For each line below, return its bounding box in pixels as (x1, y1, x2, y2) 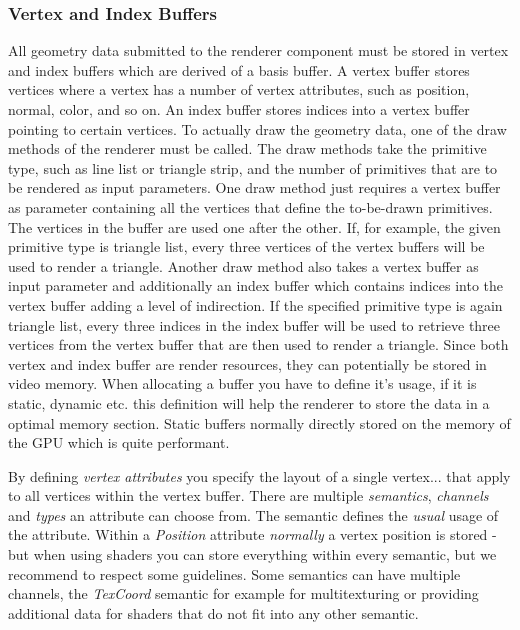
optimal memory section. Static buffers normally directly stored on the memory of (8, 412, 511, 433)
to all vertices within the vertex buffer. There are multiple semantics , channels (8, 485, 489, 506)
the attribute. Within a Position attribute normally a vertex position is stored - (8, 524, 497, 545)
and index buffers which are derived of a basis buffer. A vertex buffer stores (8, 59, 470, 80)
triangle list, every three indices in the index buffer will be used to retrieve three (8, 314, 501, 335)
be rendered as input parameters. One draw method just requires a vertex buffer (8, 177, 501, 198)
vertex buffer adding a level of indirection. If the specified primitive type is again (8, 294, 503, 315)
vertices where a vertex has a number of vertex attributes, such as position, (8, 79, 470, 100)
